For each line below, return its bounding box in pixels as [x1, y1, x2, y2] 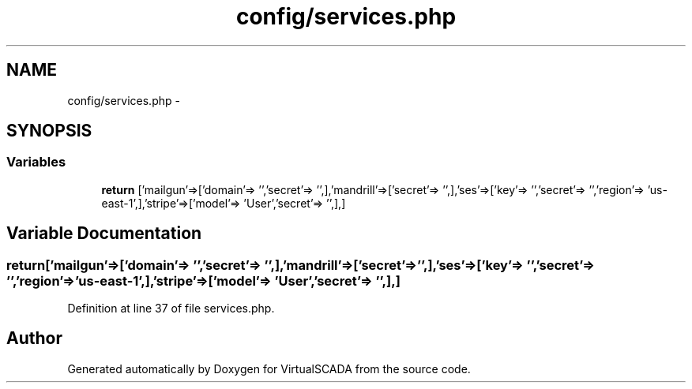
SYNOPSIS [6, 121, 92, 141]
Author [6, 328, 62, 349]
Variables [6, 154, 66, 170]
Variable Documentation [6, 223, 202, 244]
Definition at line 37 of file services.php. [67, 301, 275, 316]
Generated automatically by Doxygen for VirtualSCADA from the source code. [67, 361, 471, 376]
